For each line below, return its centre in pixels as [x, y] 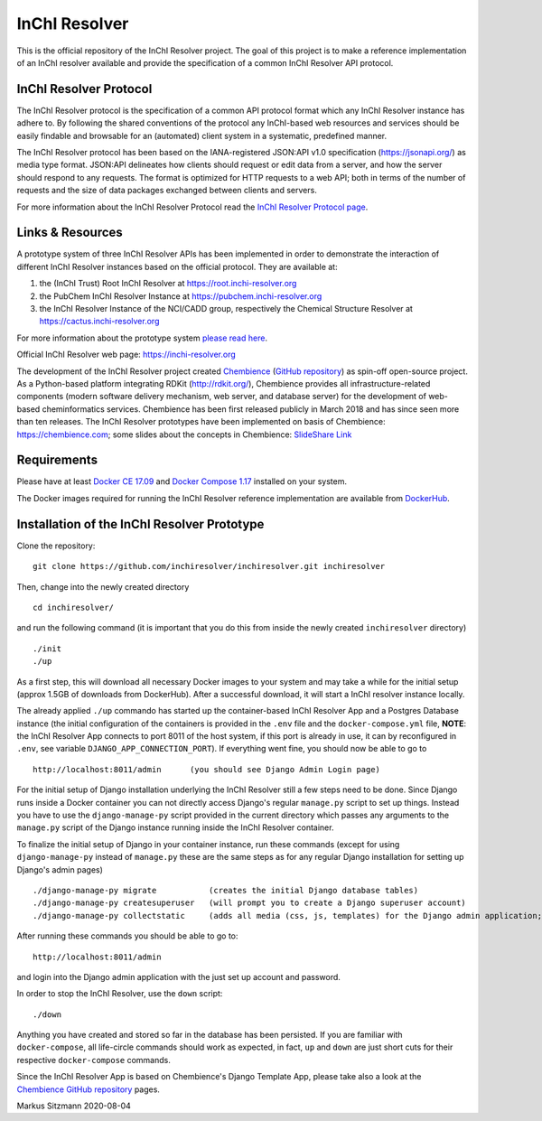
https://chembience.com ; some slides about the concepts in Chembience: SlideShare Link [184, 434]
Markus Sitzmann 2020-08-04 [74, 1106]
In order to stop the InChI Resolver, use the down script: [120, 994]
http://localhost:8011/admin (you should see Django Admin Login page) [207, 769]
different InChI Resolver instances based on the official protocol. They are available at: [177, 266]
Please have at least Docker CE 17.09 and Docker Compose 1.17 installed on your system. [182, 481]
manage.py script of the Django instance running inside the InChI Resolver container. [175, 827]
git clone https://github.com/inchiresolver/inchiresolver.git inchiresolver [209, 566]
